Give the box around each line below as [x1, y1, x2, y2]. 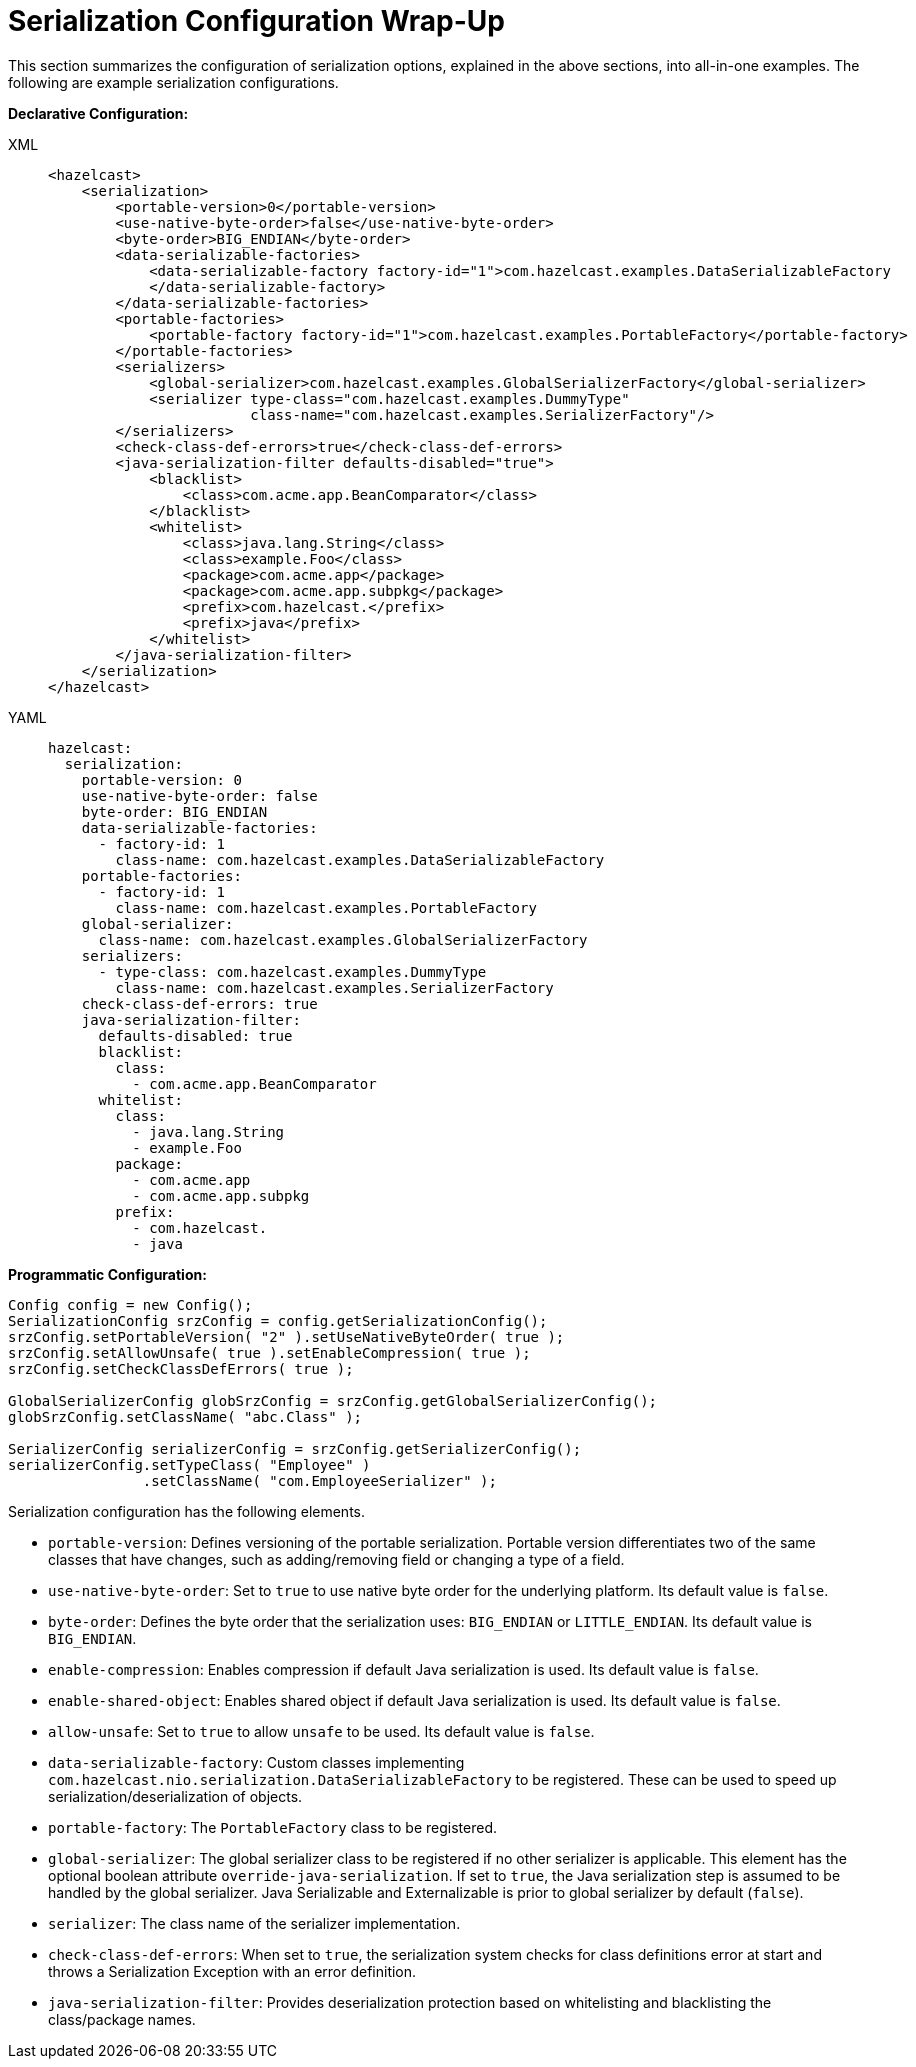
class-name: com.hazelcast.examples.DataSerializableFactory [115, 851, 605, 868]
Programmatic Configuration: [8, 1265, 207, 1283]
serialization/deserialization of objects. [48, 1787, 303, 1805]
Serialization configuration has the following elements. [8, 1502, 365, 1520]
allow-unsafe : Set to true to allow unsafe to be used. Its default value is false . [48, 1722, 595, 1740]
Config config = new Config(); [8, 1296, 253, 1313]
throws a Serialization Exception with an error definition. [48, 1962, 417, 1980]
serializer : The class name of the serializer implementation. [48, 1914, 461, 1932]
